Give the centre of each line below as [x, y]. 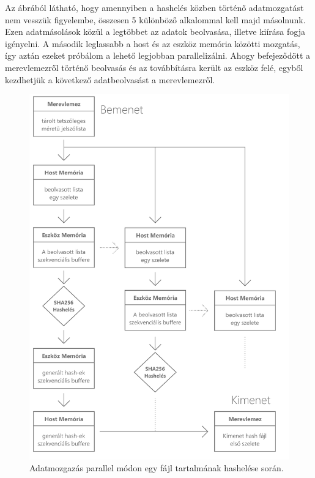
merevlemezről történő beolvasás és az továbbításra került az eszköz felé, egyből [154, 67]
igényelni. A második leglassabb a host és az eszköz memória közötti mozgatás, [153, 43]
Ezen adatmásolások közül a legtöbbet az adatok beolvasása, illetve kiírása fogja [155, 32]
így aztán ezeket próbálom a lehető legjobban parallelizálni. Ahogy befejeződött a [158, 55]
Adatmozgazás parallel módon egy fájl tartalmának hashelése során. [157, 468]
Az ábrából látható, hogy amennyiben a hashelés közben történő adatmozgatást [154, 7]
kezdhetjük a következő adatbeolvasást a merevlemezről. [110, 79]
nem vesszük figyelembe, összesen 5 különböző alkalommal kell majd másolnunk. [155, 19]
